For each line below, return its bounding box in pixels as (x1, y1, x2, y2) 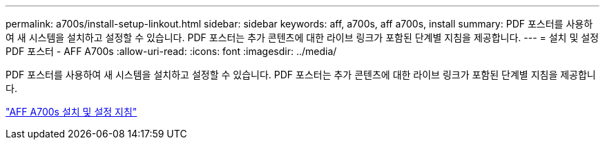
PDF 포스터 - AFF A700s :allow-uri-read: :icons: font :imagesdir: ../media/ (6, 45, 337, 57)
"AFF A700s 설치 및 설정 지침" (6, 106, 137, 118)
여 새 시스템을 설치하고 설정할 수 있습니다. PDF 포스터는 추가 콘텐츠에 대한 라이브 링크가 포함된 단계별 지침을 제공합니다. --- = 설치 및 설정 (6, 32, 599, 43)
